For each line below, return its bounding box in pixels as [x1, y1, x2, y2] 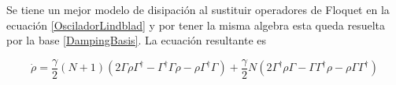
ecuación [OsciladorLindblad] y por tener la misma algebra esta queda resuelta [6, 16, 386, 33]
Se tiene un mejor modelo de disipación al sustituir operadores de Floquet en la [6, 2, 390, 17]
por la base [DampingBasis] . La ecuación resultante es [6, 32, 267, 48]
